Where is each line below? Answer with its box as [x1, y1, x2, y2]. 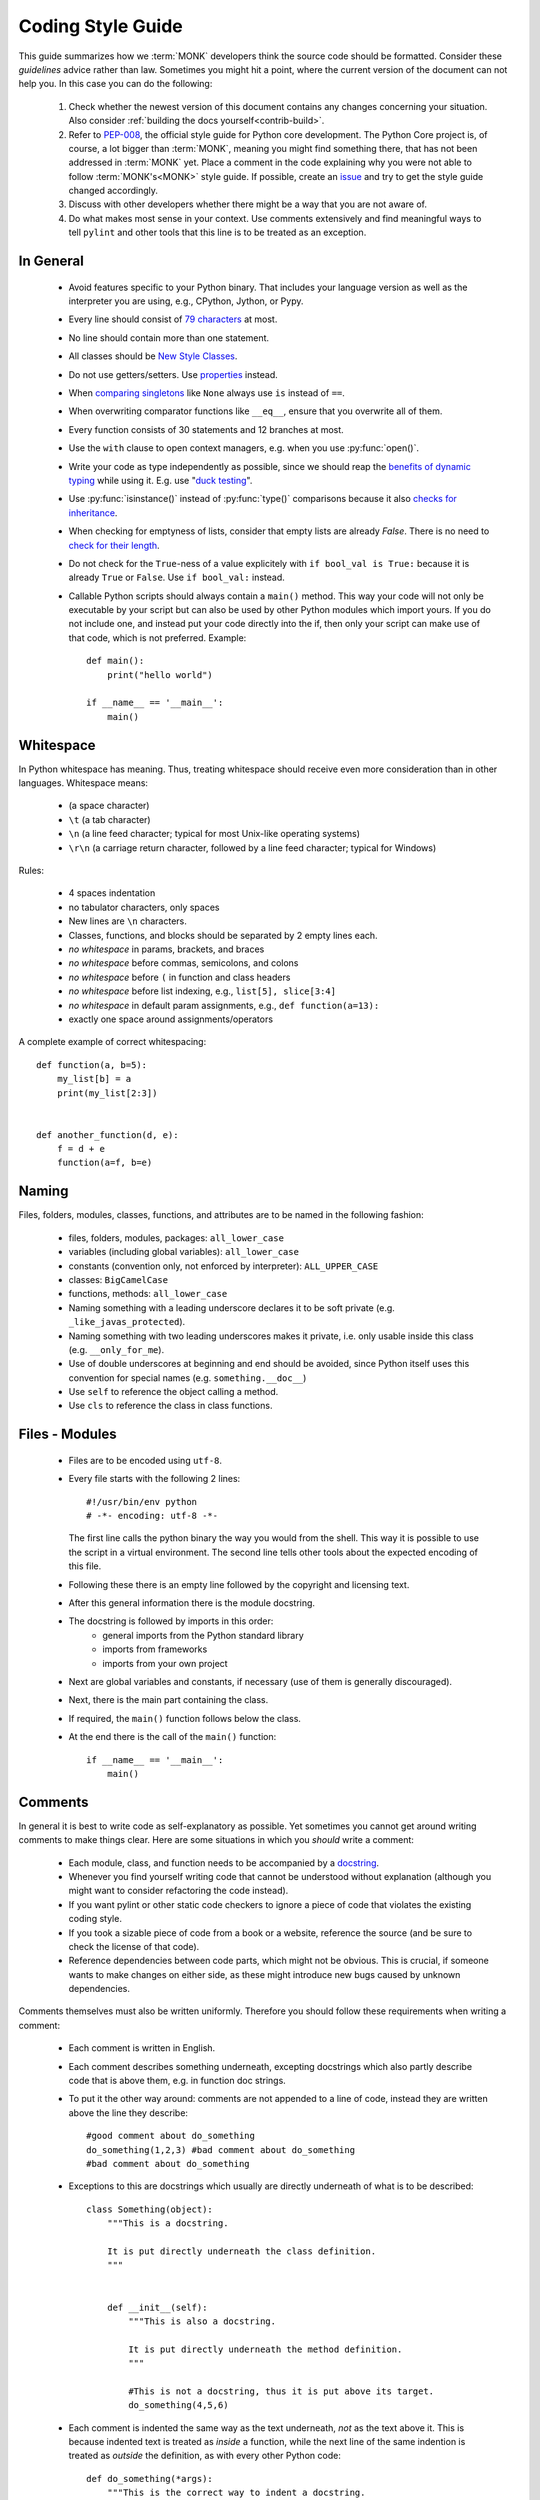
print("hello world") [106, 669, 214, 680]
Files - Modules [18, 1426, 117, 1443]
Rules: [18, 865, 45, 877]
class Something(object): [86, 2203, 214, 2215]
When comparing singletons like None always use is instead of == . [68, 386, 345, 399]
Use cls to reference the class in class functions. [68, 1400, 273, 1412]
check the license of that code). [68, 1940, 200, 1952]
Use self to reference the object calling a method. [68, 1386, 279, 1398]
